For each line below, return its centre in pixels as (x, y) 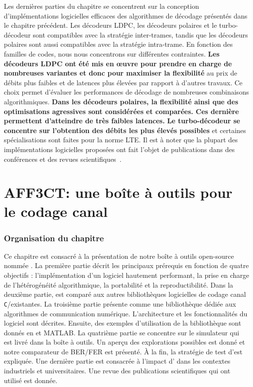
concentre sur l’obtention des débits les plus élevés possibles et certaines (125, 130)
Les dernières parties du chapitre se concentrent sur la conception (101, 6)
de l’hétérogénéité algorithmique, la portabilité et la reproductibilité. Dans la (119, 284)
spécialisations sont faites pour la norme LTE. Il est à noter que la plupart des (121, 140)
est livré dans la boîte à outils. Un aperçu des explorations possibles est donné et (125, 342)
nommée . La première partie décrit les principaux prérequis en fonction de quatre (126, 265)
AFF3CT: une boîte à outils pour (118, 192)
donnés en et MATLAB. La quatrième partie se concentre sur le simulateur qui (122, 332)
